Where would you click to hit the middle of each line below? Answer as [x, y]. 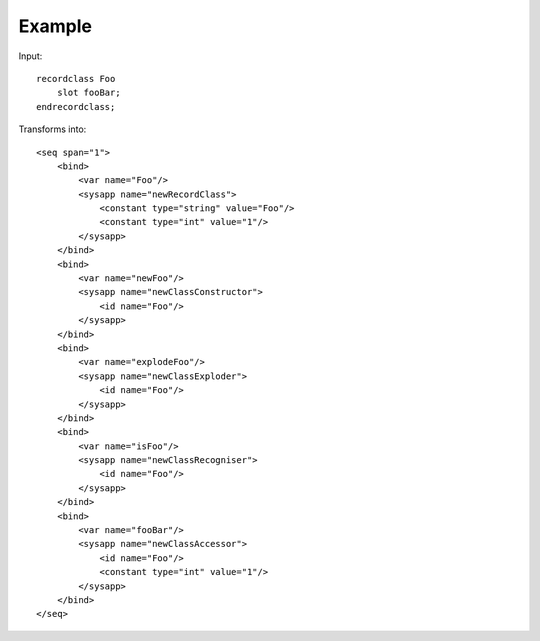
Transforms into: [52, 129]
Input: [30, 56]
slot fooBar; [88, 93]
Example [55, 26]
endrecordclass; [76, 106]
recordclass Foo [76, 78]
